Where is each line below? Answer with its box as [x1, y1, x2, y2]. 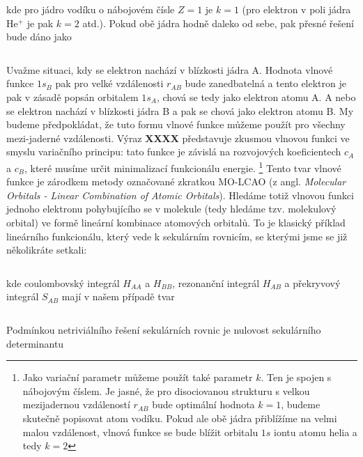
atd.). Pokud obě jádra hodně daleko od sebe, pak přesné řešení [82, 15, 354, 30]
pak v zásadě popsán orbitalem [6, 89, 139, 104]
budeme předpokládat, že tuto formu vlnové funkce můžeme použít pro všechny [6, 117, 346, 132]
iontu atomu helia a [274, 424, 357, 439]
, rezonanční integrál [172, 275, 260, 290]
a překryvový [284, 275, 341, 290]
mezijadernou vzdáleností [22, 397, 130, 412]
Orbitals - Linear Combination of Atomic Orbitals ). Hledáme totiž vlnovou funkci [6, 187, 354, 202]
